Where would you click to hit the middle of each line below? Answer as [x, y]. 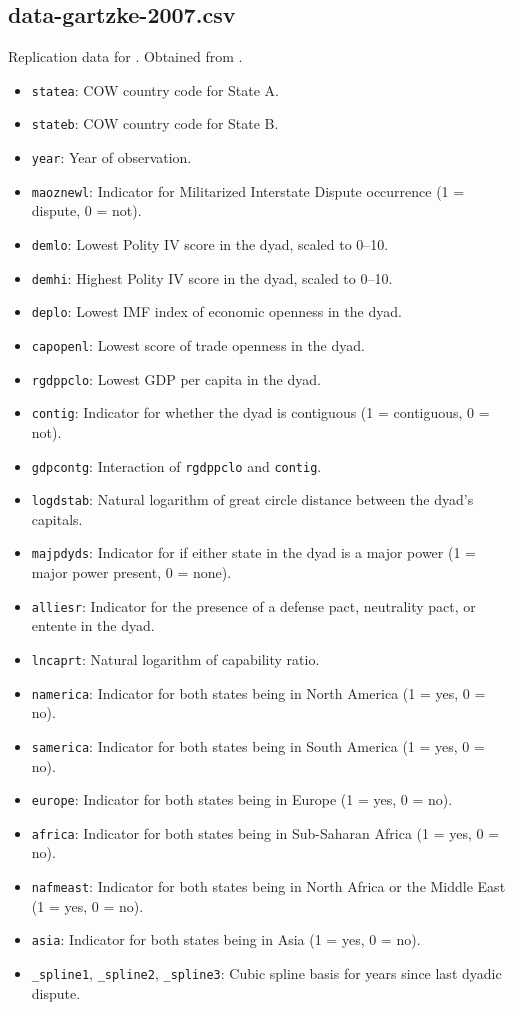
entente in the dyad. [93, 625]
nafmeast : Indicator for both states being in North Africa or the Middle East [268, 886]
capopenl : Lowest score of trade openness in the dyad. [198, 344]
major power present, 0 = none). [131, 572]
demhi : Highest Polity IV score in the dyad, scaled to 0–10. [212, 277]
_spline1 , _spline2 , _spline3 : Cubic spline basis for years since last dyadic [266, 972]
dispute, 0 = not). [86, 210]
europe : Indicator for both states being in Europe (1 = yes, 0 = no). [242, 799]
